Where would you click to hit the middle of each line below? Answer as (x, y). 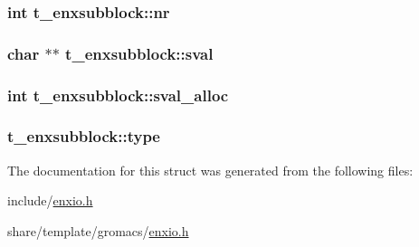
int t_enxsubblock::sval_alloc (118, 95)
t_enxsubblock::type (84, 136)
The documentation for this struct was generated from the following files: (210, 170)
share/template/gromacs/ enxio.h (98, 230)
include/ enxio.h (50, 200)
